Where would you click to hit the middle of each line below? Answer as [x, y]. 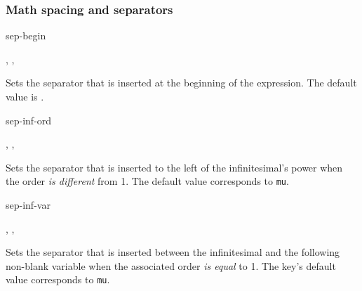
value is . [25, 96]
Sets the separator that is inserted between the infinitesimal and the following [173, 252]
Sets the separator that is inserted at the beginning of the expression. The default [181, 83]
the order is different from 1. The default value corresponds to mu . [147, 181]
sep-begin [26, 35]
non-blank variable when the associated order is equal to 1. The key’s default [171, 265]
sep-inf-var [28, 205]
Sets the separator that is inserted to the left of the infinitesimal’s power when [174, 167]
